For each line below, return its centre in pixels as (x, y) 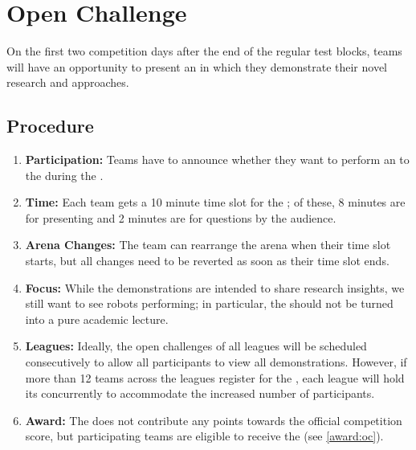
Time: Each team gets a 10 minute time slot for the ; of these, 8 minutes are (215, 202)
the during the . (64, 175)
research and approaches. (68, 82)
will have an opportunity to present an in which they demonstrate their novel (197, 66)
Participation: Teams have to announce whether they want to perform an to (217, 160)
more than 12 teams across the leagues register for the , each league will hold (215, 377)
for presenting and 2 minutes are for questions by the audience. (181, 217)
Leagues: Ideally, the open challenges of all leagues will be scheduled (196, 346)
